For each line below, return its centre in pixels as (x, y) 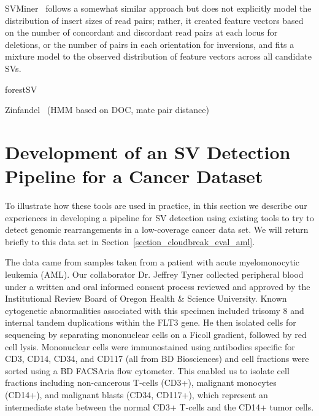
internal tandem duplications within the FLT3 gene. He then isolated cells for (151, 322)
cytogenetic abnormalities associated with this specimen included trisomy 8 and (155, 310)
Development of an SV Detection (148, 151)
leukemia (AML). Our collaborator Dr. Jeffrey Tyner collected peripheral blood (154, 274)
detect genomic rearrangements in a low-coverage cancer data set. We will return (157, 230)
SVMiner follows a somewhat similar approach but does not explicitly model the (158, 8)
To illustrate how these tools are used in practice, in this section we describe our (156, 206)
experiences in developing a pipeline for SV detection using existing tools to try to (159, 217)
